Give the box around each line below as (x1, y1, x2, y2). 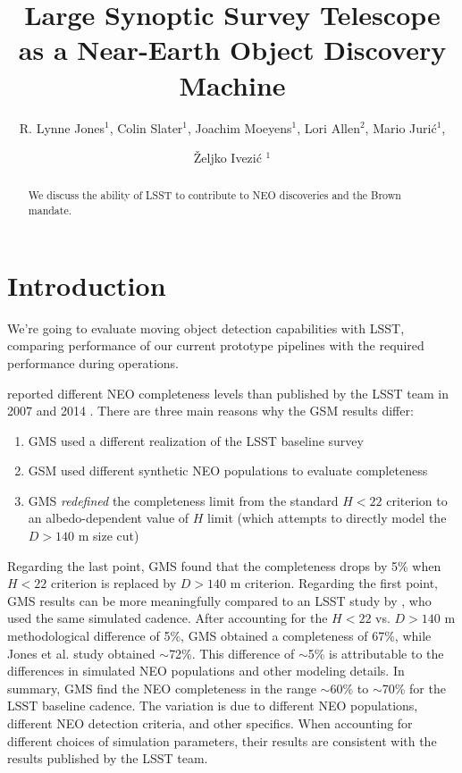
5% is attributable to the (307, 643, 444, 662)
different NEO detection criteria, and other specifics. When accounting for (7, 714, 413, 733)
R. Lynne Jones (19, 118, 105, 137)
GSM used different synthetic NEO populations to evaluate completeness (28, 461, 428, 480)
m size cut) (78, 526, 139, 545)
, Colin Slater (109, 118, 183, 137)
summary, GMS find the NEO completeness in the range (7, 678, 316, 697)
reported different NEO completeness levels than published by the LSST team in (7, 383, 449, 402)
